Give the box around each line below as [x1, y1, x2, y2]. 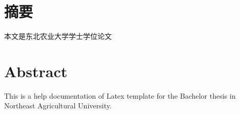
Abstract [4, 60, 68, 81]
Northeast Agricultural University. [4, 100, 112, 111]
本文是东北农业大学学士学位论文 [4, 31, 112, 41]
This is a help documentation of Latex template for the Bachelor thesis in [4, 90, 236, 101]
